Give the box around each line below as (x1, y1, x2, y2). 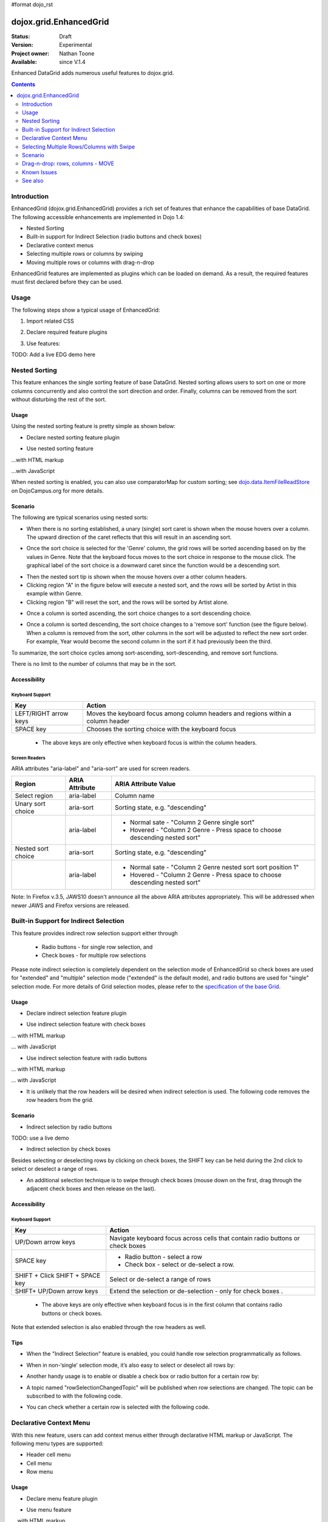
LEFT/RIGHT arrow (15, 709, 69, 718)
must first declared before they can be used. (11, 278, 123, 286)
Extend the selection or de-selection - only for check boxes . (109, 1287, 283, 1296)
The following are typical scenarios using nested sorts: (11, 514, 149, 521)
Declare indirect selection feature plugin (26, 1009, 127, 1017)
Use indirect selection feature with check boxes (26, 1020, 146, 1028)
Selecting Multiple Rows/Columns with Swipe (22, 143, 135, 150)
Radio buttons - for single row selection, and (41, 944, 153, 951)
